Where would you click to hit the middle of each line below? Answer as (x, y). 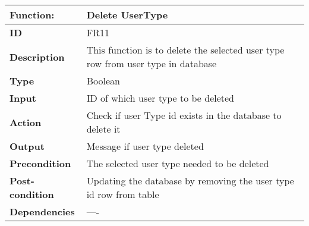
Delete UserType (127, 15)
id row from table (123, 194)
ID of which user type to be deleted (160, 98)
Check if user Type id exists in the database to (184, 115)
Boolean (103, 81)
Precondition (40, 163)
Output (27, 146)
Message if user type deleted (145, 146)
